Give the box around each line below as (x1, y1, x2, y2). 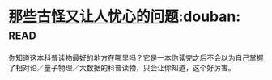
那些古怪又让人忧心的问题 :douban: (8, 7, 241, 26)
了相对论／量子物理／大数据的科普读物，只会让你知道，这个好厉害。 (8, 62, 236, 73)
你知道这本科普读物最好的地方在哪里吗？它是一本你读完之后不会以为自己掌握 (8, 53, 264, 62)
